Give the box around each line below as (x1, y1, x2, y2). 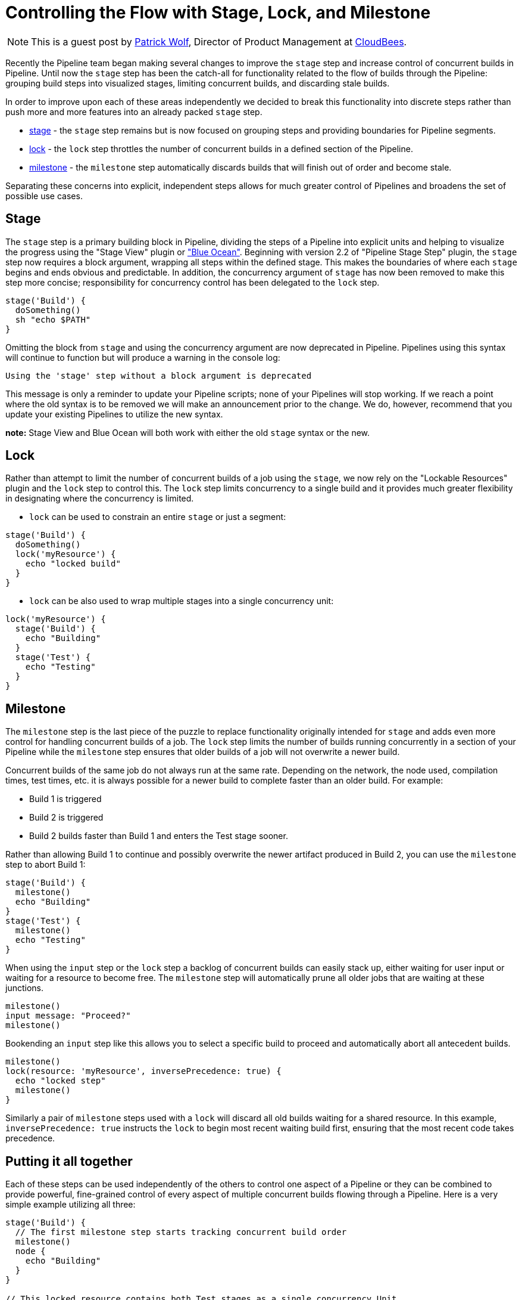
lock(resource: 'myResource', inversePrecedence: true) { (5, 1066, 282, 1076)
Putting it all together (5, 1153, 133, 1169)
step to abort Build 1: (5, 859, 86, 870)
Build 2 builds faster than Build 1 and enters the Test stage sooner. (29, 831, 288, 841)
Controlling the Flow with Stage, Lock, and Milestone (5, 2, 431, 23)
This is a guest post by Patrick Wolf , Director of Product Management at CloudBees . (31, 35, 407, 48)
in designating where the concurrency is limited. (5, 493, 194, 504)
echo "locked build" (25, 559, 121, 569)
